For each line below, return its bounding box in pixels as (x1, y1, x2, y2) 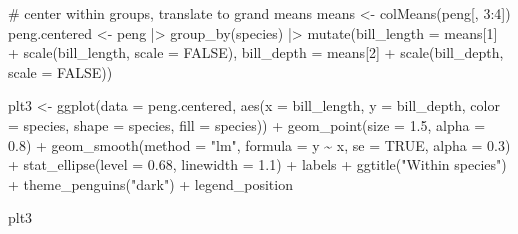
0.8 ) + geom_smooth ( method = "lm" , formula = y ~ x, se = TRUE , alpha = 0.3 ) (8, 134, 511, 155)
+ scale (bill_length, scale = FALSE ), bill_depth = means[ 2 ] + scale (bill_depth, (8, 42, 504, 63)
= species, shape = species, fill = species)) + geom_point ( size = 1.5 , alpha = (8, 114, 486, 135)
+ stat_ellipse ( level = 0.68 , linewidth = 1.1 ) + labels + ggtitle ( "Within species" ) (8, 154, 507, 175)
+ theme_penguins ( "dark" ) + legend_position (8, 173, 293, 194)
